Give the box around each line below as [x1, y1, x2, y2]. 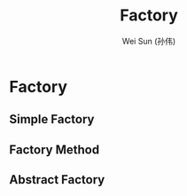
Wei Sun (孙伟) [121, 35, 176, 46]
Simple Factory [9, 112, 95, 127]
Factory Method [9, 142, 100, 157]
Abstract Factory [9, 172, 105, 187]
